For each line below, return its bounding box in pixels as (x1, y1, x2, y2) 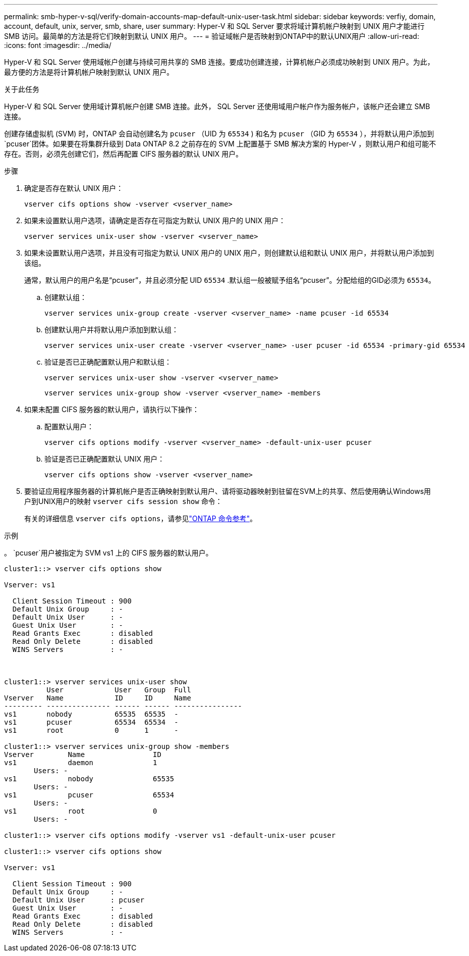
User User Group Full (46, 686, 191, 694)
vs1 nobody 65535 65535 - (4, 710, 179, 718)
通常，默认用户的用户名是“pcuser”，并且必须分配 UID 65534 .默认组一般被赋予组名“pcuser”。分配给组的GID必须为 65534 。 (24, 276, 436, 284)
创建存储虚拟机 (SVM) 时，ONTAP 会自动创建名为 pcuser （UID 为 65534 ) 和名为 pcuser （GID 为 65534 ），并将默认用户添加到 (4, 129, 434, 138)
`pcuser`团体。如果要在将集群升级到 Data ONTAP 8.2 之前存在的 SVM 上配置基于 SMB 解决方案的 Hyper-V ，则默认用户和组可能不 (4, 139, 436, 148)
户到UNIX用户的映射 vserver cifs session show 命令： (24, 497, 222, 506)
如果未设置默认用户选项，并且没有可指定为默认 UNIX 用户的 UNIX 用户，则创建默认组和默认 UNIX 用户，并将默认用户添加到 (24, 248, 434, 257)
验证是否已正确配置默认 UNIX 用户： (44, 455, 165, 463)
